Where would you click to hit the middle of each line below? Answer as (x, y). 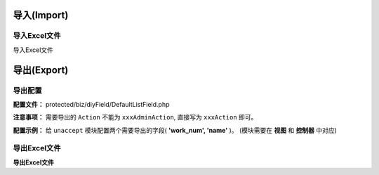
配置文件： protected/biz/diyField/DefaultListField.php (91, 104)
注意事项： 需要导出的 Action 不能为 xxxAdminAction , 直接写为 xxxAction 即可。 (135, 117)
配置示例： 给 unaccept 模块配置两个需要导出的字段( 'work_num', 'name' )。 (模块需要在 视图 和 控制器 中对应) (175, 130)
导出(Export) (41, 70)
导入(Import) (41, 15)
